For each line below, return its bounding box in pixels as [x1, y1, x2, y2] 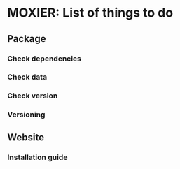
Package [7, 33, 47, 45]
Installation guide [7, 152, 68, 162]
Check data [7, 72, 48, 82]
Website [7, 131, 44, 143]
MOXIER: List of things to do [7, 5, 174, 21]
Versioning [7, 110, 46, 119]
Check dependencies [7, 54, 82, 64]
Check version [7, 91, 58, 101]
